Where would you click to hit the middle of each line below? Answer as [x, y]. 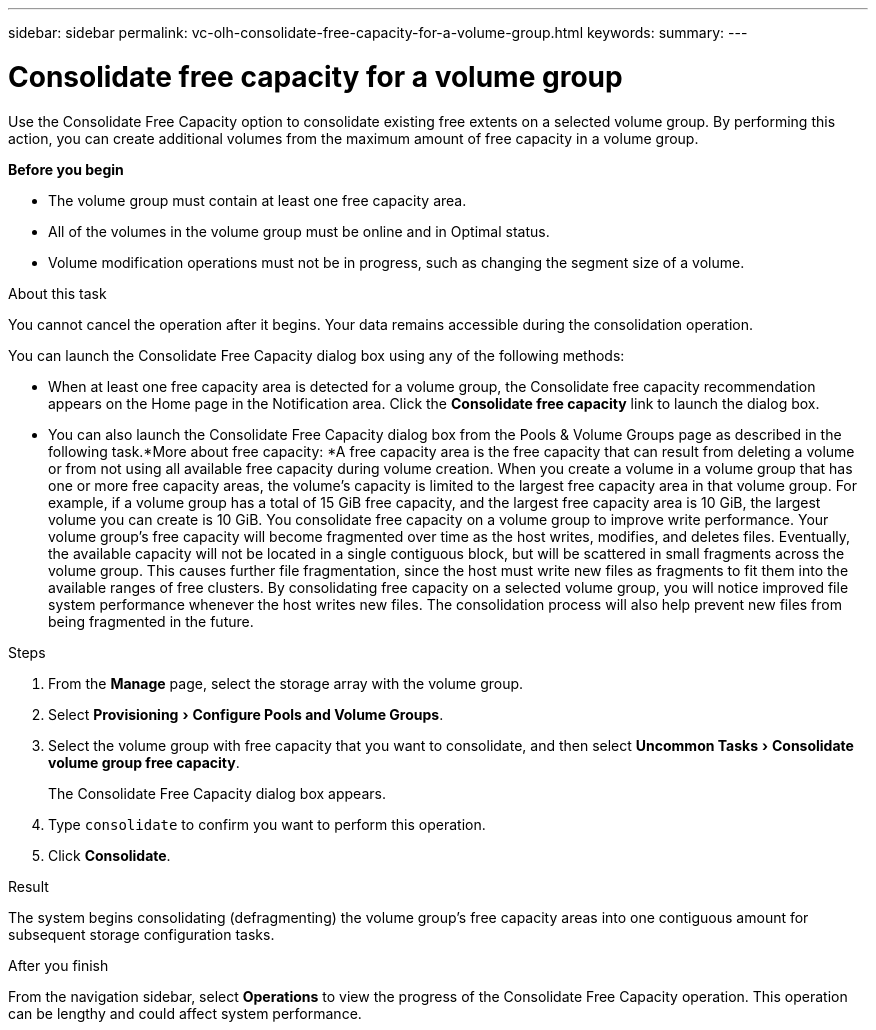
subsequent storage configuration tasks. [141, 934]
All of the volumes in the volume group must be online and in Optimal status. [299, 231]
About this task [57, 293]
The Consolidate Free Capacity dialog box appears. [217, 793]
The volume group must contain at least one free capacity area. [257, 200]
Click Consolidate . [109, 855]
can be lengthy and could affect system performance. [185, 1013]
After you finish [58, 965]
